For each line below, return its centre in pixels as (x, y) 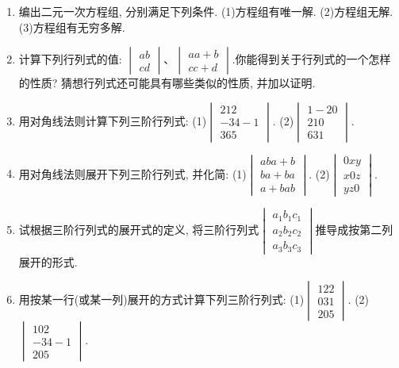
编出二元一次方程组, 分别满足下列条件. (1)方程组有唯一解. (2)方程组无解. (206, 11)
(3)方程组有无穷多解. (72, 27)
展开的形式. (48, 261)
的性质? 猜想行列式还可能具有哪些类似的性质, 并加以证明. (167, 83)
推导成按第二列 (354, 229)
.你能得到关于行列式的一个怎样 (311, 59)
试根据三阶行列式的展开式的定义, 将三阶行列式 (139, 229)
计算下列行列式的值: (70, 59)
